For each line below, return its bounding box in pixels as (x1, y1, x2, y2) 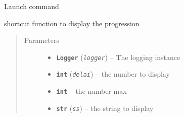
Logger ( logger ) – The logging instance (56, 51, 180, 62)
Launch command (4, 1, 59, 11)
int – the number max (56, 86, 127, 96)
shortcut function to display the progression (4, 18, 140, 28)
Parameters (24, 35, 59, 45)
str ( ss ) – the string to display (56, 102, 154, 113)
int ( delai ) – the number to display (56, 69, 170, 79)
